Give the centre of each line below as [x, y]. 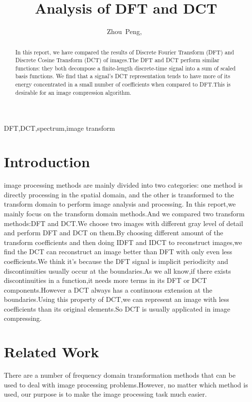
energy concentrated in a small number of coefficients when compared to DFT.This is [123, 84]
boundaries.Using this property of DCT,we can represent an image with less [117, 299]
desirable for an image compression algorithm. [73, 92]
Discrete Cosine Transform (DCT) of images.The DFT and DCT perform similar [117, 60]
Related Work [52, 352]
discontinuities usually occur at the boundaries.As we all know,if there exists [118, 271]
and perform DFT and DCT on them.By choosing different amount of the [114, 233]
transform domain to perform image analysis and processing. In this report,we [120, 204]
